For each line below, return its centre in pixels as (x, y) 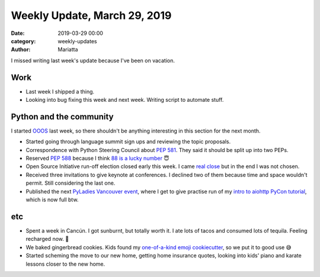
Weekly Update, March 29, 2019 (91, 15)
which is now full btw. (52, 200)
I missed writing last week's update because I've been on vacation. (93, 60)
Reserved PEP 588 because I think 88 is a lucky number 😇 (97, 158)
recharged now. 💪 (47, 239)
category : (23, 41)
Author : (21, 50)
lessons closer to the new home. (65, 264)
